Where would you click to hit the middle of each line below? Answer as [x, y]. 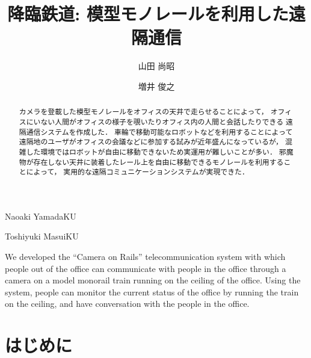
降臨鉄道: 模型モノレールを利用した [148, 14]
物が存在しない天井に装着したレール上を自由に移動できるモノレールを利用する [151, 162]
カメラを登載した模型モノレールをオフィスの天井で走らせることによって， [143, 112]
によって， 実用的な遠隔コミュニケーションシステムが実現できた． [137, 172]
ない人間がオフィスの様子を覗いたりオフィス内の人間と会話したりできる [162, 121]
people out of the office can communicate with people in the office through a [146, 268]
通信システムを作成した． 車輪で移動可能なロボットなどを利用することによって [159, 131]
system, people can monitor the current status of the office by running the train [152, 292]
